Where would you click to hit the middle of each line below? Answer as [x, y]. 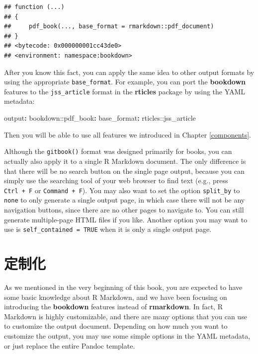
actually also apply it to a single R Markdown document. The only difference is [125, 161]
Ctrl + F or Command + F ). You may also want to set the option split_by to [122, 190]
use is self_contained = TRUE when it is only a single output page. [108, 229]
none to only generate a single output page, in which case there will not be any [125, 200]
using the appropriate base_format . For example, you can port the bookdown [125, 82]
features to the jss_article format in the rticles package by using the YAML [125, 91]
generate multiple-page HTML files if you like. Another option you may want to [126, 219]
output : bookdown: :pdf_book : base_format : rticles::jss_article [100, 118]
